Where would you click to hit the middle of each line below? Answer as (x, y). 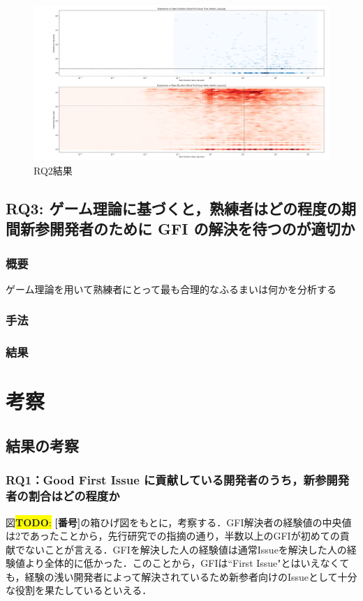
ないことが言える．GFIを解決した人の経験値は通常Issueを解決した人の (186, 549)
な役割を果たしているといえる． (79, 590)
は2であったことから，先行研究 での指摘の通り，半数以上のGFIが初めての (173, 536)
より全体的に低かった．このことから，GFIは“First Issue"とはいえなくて (187, 563)
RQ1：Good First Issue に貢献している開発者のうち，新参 (166, 480)
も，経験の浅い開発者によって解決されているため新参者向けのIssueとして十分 (181, 576)
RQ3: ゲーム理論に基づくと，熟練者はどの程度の (173, 208)
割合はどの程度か (74, 496)
